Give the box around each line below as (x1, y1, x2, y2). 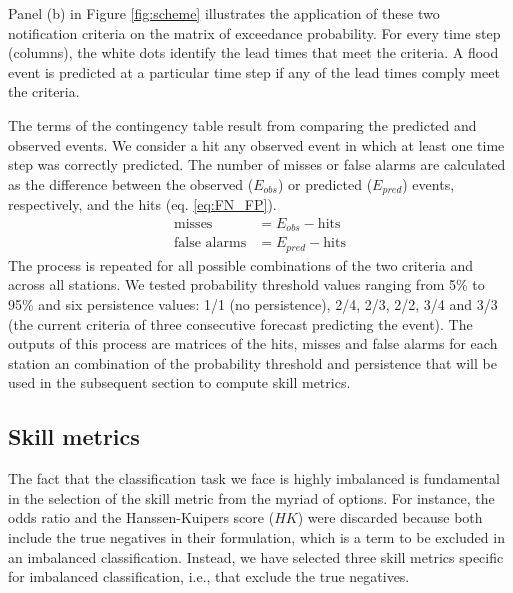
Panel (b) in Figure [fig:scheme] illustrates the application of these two (8, 3, 440, 23)
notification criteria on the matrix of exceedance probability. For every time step (8, 22, 501, 43)
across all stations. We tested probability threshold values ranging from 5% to (8, 274, 485, 295)
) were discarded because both (297, 507, 483, 528)
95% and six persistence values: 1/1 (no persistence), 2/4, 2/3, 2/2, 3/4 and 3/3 (8, 293, 498, 314)
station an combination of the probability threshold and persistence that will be (8, 352, 497, 373)
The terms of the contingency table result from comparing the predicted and (8, 114, 477, 135)
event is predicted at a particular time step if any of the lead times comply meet (8, 61, 500, 82)
